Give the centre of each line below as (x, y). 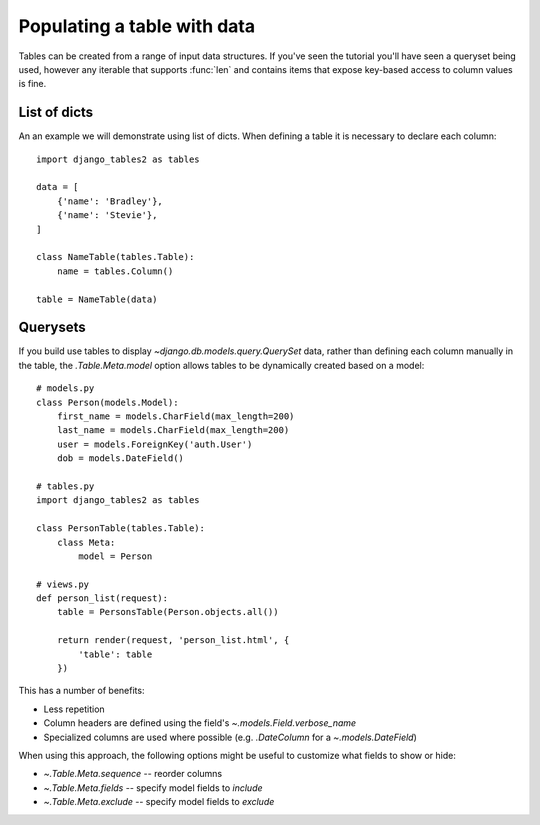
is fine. (32, 84)
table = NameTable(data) (97, 299)
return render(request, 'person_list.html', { (173, 640)
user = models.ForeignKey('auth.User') (154, 444)
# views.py (63, 584)
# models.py (65, 388)
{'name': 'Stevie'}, (107, 215)
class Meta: (86, 542)
